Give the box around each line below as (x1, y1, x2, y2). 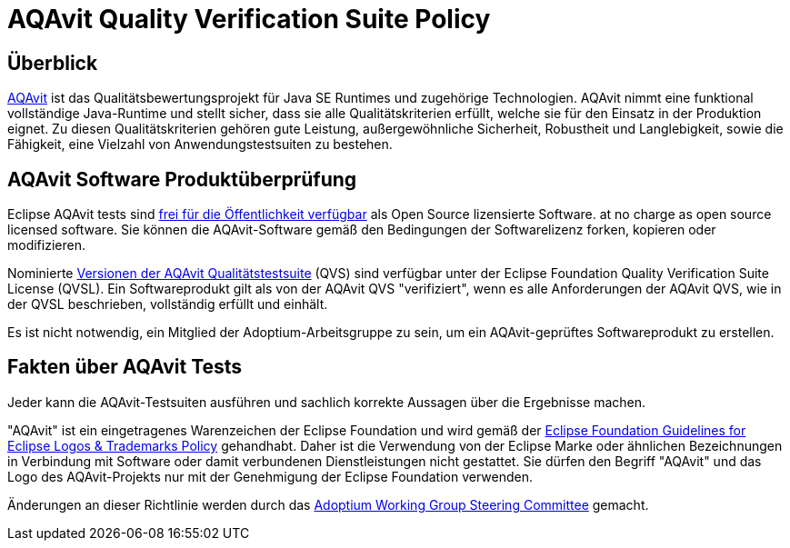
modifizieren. (7, 237, 85, 254)
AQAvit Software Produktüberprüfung (7, 167, 357, 191)
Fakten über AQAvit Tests (7, 355, 243, 379)
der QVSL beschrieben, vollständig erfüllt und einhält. (7, 296, 328, 313)
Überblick (7, 51, 98, 75)
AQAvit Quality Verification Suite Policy (7, 4, 491, 35)
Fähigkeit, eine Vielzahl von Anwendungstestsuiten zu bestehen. (7, 136, 393, 153)
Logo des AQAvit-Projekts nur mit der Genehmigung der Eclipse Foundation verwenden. (7, 468, 533, 484)
